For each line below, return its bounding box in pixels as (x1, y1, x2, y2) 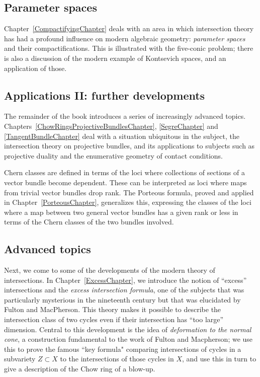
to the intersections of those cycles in (60, 353, 174, 364)
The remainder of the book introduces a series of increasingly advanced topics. (4, 111, 246, 121)
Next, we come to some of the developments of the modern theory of (4, 265, 215, 275)
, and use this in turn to (182, 353, 256, 364)
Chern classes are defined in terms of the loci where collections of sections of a (4, 167, 245, 178)
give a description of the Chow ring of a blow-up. (4, 363, 155, 374)
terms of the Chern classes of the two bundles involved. (4, 216, 174, 227)
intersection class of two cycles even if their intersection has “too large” (4, 314, 224, 325)
